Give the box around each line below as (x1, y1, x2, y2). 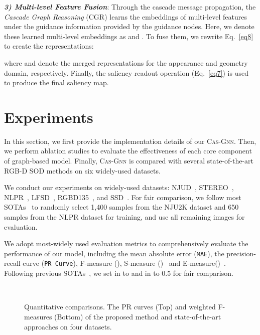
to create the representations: (4, 41, 94, 51)
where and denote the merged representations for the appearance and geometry (4, 57, 248, 68)
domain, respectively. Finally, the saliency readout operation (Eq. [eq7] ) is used (4, 67, 248, 78)
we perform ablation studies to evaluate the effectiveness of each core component (4, 145, 252, 156)
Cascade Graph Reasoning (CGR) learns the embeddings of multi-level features (4, 11, 247, 22)
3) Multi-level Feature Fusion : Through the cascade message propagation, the (4, 2, 256, 12)
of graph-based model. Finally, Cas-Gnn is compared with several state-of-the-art (4, 155, 254, 166)
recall (4, 258, 21, 268)
